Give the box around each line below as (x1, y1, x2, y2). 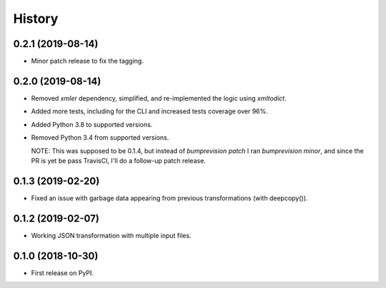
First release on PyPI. (31, 268, 94, 277)
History (13, 11, 59, 26)
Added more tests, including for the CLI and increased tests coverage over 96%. (31, 107, 268, 115)
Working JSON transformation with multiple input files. (31, 231, 192, 240)
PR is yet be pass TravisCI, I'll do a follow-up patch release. (31, 156, 207, 165)
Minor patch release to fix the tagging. (31, 57, 144, 66)
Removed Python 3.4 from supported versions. (31, 133, 169, 142)
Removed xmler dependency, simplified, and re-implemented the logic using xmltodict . (31, 93, 287, 103)
